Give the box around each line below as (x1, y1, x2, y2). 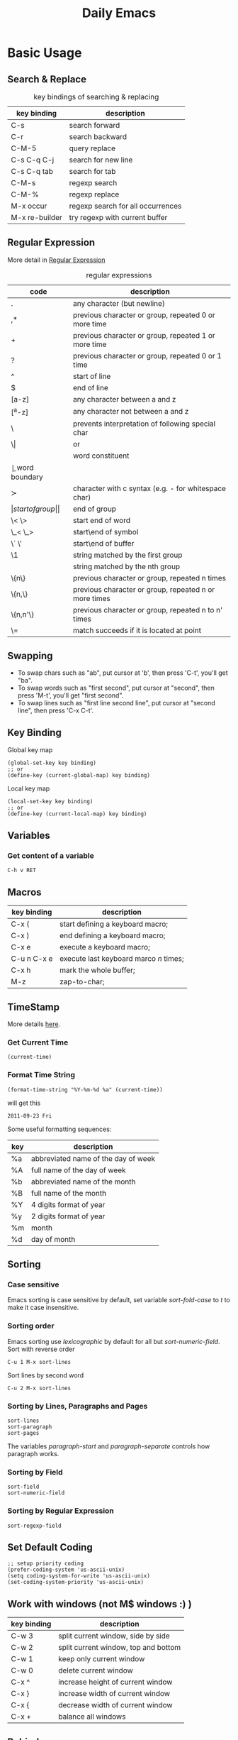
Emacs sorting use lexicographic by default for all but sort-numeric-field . (7, 1337, 220, 1345)
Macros (7, 886, 42, 898)
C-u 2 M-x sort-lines (7, 1384, 72, 1392)
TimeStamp (7, 1001, 60, 1013)
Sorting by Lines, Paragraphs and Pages (7, 1401, 148, 1411)
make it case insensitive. (7, 1304, 79, 1312)
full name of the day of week (30, 1165, 126, 1175)
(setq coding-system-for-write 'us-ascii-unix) (7, 1573, 151, 1580)
